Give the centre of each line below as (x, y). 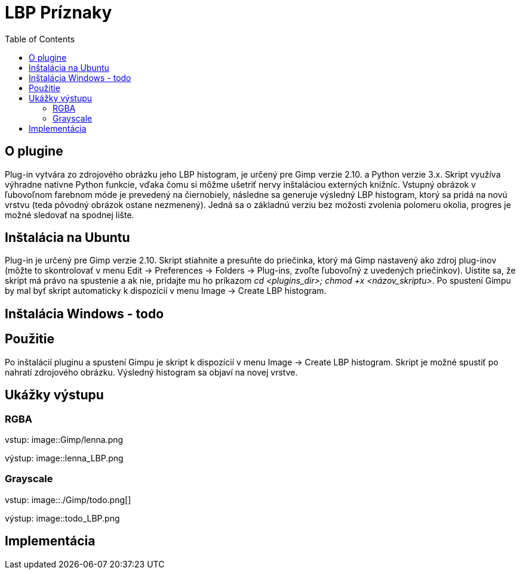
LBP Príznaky (59, 13)
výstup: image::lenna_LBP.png (64, 458)
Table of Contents (40, 39)
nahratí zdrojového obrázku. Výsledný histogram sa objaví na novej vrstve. (151, 372)
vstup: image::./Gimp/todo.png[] (68, 499)
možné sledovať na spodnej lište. (70, 215)
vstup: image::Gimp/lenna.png (64, 439)
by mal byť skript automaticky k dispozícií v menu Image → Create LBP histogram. (166, 291)
